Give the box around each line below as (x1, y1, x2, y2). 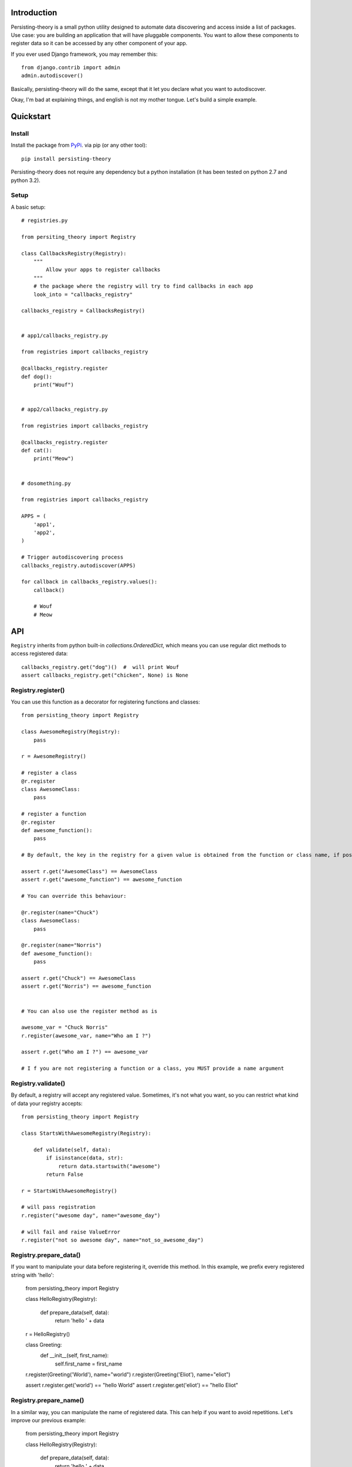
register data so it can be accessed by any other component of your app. (11, 40, 188, 47)
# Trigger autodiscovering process (21, 554, 124, 560)
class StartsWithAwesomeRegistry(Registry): (21, 1130, 152, 1137)
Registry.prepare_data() (11, 1250, 81, 1259)
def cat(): (21, 447, 53, 454)
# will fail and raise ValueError (21, 1228, 120, 1235)
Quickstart (11, 111, 51, 121)
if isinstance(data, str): (46, 1155, 124, 1161)
